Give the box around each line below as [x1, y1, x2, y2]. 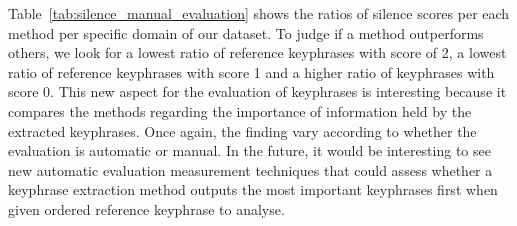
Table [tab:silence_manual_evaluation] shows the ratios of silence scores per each [8, 3, 510, 23]
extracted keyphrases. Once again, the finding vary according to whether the [8, 120, 477, 141]
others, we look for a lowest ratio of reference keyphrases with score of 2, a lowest [8, 42, 507, 63]
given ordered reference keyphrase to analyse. [8, 198, 285, 219]
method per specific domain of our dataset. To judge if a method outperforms [8, 22, 484, 43]
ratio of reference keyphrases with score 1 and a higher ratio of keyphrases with [8, 61, 495, 82]
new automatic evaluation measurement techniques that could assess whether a [8, 159, 493, 180]
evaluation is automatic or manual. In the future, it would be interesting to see [8, 140, 491, 161]
